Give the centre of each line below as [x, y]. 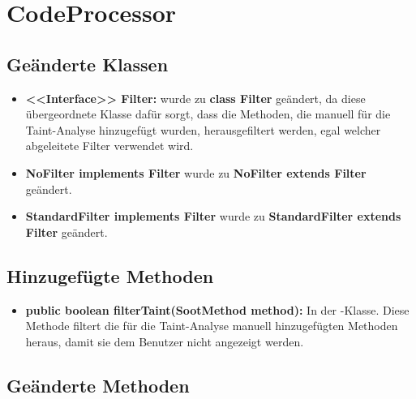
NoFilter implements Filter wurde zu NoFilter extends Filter [196, 172]
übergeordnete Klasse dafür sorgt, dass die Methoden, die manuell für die [208, 114]
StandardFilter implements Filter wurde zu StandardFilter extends [213, 216]
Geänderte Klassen [88, 64]
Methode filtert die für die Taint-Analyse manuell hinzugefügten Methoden [212, 326]
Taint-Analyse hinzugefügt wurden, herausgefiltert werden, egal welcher [203, 129]
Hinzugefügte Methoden [110, 275]
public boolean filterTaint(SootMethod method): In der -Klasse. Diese [217, 309]
